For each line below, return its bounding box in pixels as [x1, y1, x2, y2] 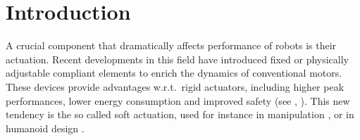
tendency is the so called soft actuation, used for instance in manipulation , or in [6, 107, 354, 122]
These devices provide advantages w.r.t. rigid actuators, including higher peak [6, 79, 345, 94]
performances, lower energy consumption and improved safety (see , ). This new [6, 93, 350, 108]
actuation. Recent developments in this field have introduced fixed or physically [6, 51, 349, 66]
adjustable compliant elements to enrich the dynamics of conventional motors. [6, 65, 342, 80]
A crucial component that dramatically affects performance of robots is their [6, 38, 337, 53]
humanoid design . [6, 120, 85, 135]
